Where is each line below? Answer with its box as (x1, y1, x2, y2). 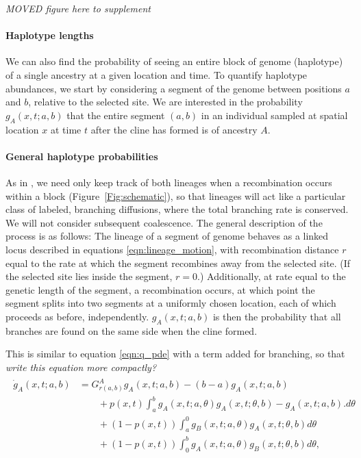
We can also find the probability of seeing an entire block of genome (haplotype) (5, 54, 343, 68)
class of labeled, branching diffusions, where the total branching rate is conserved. (5, 202, 349, 216)
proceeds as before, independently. (5, 309, 149, 323)
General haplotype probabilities (5, 149, 158, 163)
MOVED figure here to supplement (5, 1, 151, 15)
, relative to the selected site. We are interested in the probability (28, 94, 303, 109)
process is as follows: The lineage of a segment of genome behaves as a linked (5, 229, 329, 243)
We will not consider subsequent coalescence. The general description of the (5, 215, 323, 229)
